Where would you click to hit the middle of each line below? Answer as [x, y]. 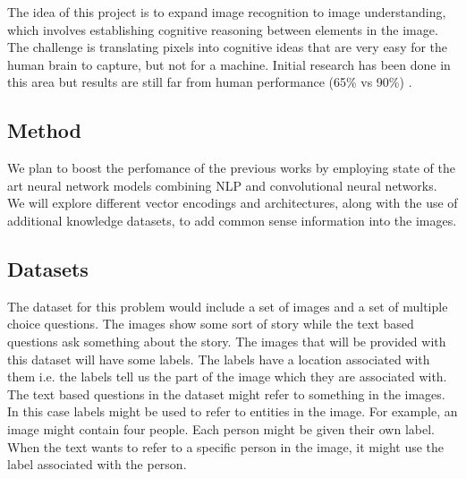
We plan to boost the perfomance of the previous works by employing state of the [231, 168]
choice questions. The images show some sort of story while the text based [211, 324]
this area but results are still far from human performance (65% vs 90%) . [210, 82]
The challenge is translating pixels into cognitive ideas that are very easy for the [228, 47]
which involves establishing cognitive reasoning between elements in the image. [223, 29]
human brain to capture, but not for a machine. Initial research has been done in [229, 64]
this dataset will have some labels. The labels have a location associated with [219, 359]
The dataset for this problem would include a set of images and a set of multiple [228, 306]
